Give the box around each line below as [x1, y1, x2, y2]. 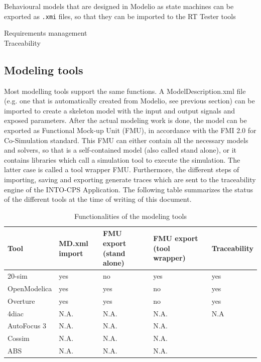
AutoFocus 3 [8, 320, 46, 331]
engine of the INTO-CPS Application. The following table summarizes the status [4, 184, 253, 194]
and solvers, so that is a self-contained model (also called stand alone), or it [4, 145, 236, 155]
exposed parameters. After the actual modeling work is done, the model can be [4, 115, 247, 126]
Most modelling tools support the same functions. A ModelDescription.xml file [4, 85, 246, 96]
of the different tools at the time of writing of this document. [4, 194, 192, 204]
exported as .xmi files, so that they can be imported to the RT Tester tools [4, 11, 236, 21]
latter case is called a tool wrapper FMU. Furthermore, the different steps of [4, 164, 239, 175]
